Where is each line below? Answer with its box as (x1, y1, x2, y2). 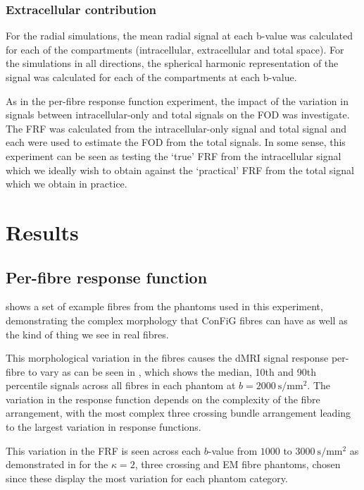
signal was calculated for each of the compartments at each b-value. (6, 70, 297, 84)
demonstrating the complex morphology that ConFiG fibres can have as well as (6, 312, 348, 327)
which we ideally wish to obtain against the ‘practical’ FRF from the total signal (6, 162, 354, 177)
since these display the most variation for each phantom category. (6, 470, 288, 485)
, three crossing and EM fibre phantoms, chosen (134, 457, 341, 472)
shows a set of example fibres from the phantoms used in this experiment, (6, 299, 323, 314)
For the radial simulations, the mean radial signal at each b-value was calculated (6, 28, 353, 43)
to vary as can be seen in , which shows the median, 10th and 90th (27, 364, 316, 379)
